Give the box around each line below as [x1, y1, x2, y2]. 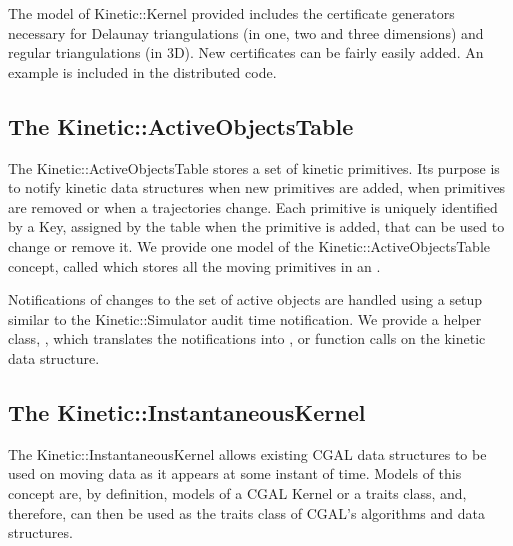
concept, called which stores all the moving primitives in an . [8, 255, 381, 276]
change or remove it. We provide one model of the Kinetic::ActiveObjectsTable [8, 235, 491, 256]
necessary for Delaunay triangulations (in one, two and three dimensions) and [8, 22, 484, 43]
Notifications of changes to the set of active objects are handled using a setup [8, 289, 483, 310]
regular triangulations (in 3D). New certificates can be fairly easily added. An [8, 42, 484, 63]
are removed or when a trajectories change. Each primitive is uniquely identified [8, 196, 498, 217]
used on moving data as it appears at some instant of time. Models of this [8, 463, 462, 484]
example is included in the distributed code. [8, 61, 277, 82]
